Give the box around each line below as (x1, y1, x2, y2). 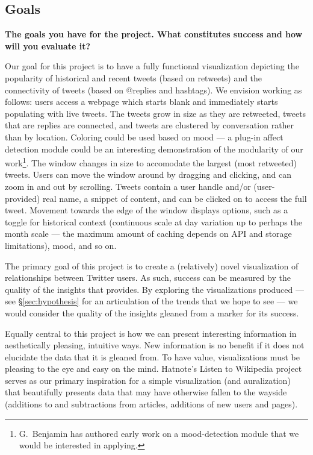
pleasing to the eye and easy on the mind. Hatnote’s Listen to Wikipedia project (5, 362, 302, 375)
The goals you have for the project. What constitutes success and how (5, 28, 303, 40)
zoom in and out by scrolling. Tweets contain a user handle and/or (5, 180, 251, 192)
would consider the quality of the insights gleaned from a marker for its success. (5, 306, 299, 319)
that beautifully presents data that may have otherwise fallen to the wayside (5, 386, 287, 398)
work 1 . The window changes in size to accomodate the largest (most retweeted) (5, 155, 297, 169)
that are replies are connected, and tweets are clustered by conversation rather (5, 119, 294, 131)
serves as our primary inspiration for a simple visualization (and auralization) (5, 374, 291, 386)
